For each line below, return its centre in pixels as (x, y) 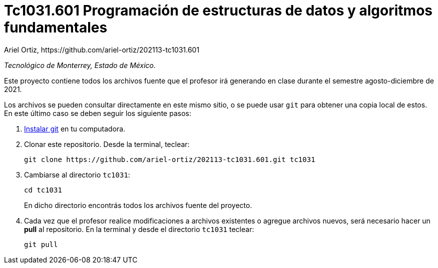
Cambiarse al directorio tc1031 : (77, 174)
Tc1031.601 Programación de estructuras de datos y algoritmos (218, 10)
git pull (41, 244)
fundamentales (56, 27)
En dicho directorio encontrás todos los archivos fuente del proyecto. (138, 205)
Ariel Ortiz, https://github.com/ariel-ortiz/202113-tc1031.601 (102, 49)
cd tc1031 (43, 190)
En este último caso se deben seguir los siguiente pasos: (98, 113)
